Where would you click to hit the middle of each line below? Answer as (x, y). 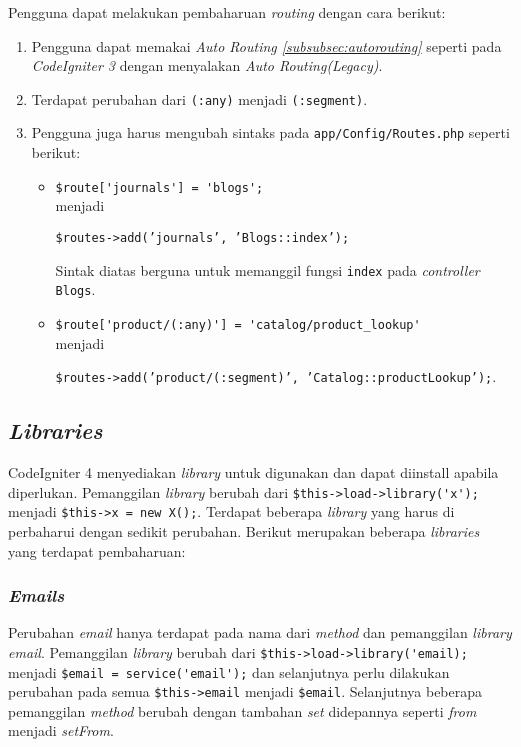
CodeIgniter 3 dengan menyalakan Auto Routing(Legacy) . (207, 65)
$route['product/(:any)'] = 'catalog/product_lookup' (238, 324)
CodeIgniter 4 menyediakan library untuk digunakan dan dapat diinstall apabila (253, 472)
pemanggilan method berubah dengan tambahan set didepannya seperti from (242, 710)
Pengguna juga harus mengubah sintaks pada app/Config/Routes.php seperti (270, 132)
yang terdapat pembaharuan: (97, 550)
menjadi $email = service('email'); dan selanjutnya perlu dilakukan (229, 671)
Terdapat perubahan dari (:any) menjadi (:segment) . (199, 98)
